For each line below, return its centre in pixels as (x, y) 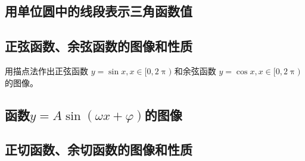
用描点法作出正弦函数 (46, 70)
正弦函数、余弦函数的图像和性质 (99, 46)
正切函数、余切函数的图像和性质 (99, 149)
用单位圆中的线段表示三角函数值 (99, 11)
